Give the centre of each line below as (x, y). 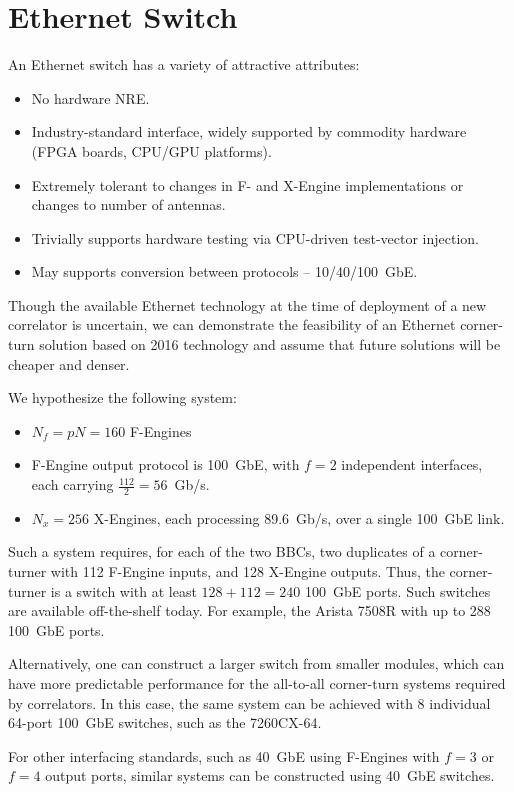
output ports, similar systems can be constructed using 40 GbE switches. (270, 775)
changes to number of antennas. (128, 204)
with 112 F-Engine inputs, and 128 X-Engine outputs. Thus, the (247, 571)
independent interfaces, (412, 464)
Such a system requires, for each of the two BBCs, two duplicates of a (222, 551)
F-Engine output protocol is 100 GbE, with (165, 464)
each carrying (72, 484)
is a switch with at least (123, 590)
